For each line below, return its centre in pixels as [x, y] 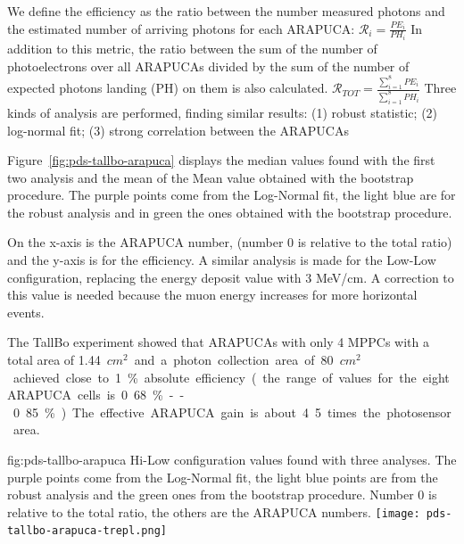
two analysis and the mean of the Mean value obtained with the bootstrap [211, 177]
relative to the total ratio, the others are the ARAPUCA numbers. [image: [214, 511]
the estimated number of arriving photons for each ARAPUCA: [181, 28]
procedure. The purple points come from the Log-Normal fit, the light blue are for [232, 195]
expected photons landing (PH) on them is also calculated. [168, 88]
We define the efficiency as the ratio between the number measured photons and [226, 11]
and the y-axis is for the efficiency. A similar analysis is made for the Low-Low [222, 260]
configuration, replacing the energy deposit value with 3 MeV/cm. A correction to [231, 277]
